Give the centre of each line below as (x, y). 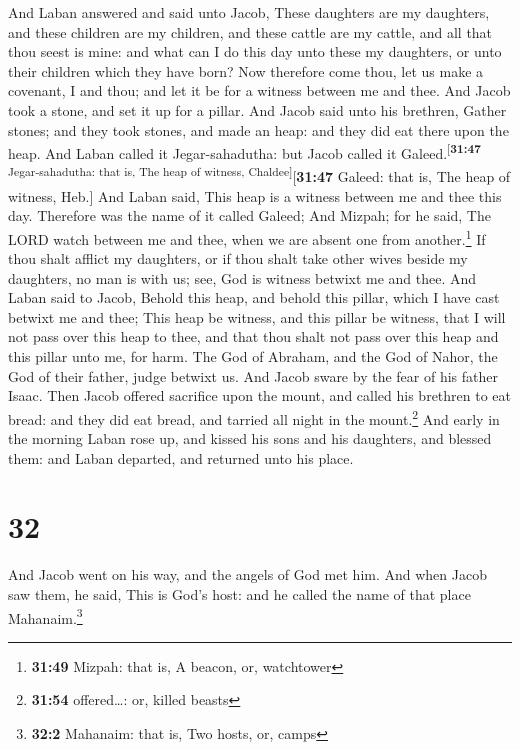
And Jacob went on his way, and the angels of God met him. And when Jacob (247, 574)
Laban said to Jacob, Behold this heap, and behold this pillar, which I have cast (254, 297)
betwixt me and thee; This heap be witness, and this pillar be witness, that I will (257, 316)
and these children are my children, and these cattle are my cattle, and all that (250, 31)
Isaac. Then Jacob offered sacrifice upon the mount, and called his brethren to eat (260, 395)
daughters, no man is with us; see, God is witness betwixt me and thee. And (242, 277)
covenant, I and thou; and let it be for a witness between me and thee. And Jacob (259, 90)
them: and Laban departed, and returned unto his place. (181, 457)
